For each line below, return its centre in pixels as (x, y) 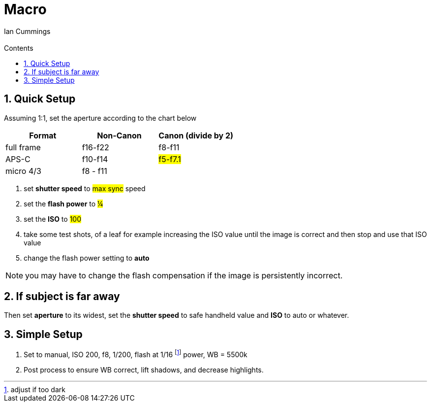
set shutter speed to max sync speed (85, 188)
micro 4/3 (23, 171)
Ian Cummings (27, 31)
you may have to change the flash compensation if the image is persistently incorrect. (184, 275)
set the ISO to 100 (52, 219)
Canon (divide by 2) (196, 135)
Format (43, 135)
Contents (19, 48)
